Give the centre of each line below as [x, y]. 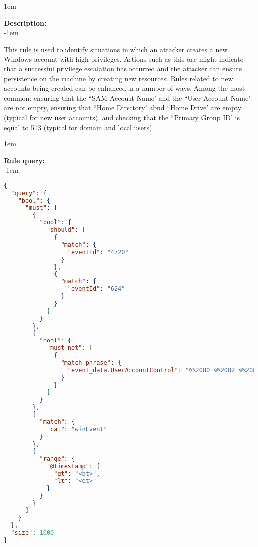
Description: [25, 23]
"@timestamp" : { [73, 466]
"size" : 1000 [32, 533]
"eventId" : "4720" [98, 252]
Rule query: [25, 160]
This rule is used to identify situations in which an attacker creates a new [116, 49]
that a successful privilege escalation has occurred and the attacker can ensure [123, 68]
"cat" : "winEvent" [77, 429]
